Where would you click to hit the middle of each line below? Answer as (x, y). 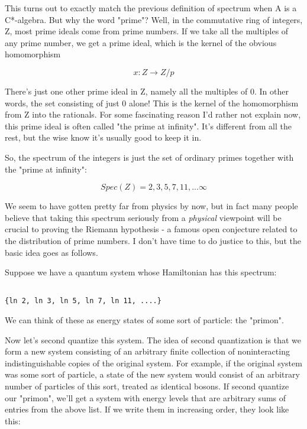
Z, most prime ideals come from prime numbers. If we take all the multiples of (147, 31)
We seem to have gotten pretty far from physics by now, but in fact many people (151, 206)
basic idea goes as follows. (51, 252)
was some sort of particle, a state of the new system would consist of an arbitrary (152, 374)
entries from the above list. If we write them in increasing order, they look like (147, 409)
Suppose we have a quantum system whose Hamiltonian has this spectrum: (141, 272)
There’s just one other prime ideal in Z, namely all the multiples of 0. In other (147, 91)
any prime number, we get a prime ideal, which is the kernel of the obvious (141, 42)
